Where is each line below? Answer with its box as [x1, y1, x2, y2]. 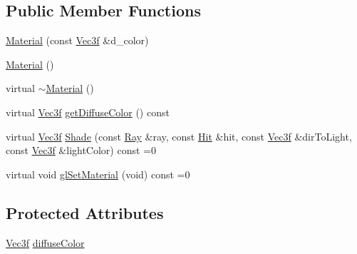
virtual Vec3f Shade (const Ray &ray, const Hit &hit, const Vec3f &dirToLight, [6, 128, 352, 143]
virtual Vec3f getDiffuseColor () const [6, 104, 170, 119]
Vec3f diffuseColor [6, 235, 85, 250]
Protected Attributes [6, 201, 164, 223]
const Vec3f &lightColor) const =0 [6, 143, 156, 158]
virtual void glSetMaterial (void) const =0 [6, 166, 190, 181]
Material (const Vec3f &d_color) [6, 33, 149, 48]
